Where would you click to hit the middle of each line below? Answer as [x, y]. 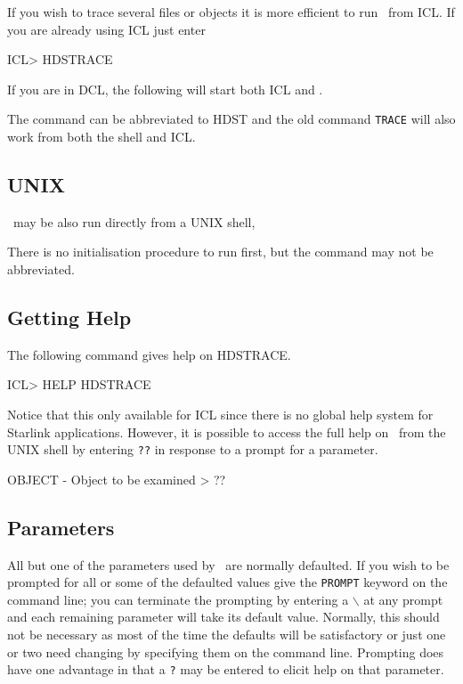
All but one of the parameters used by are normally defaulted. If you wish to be [228, 564]
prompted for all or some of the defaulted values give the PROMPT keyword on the [227, 582]
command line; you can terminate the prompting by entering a [178, 599]
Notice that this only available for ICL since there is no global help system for [220, 414]
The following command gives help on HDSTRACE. [149, 354]
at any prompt [403, 599]
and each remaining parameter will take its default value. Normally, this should [223, 617]
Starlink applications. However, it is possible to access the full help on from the [227, 432]
